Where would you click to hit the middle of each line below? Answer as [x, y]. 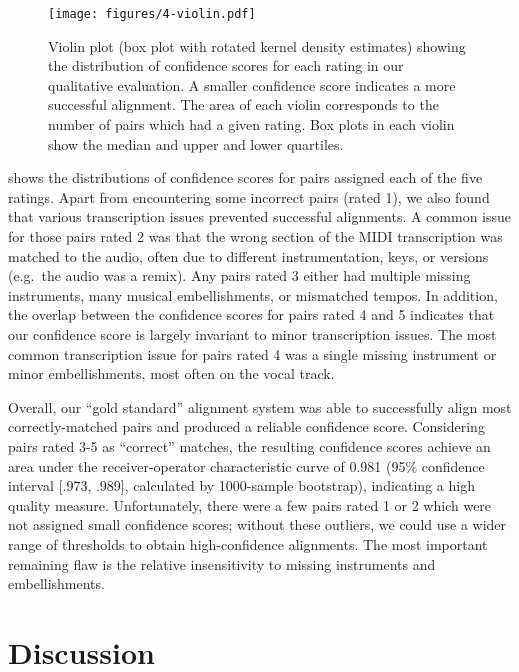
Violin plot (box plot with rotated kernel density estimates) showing [257, 45]
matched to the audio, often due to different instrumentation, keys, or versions [248, 255]
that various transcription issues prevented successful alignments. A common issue [260, 216]
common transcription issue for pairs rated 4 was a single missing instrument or [252, 353]
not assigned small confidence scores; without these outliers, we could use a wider [257, 524]
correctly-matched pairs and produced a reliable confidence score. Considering [246, 426]
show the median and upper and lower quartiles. [196, 143]
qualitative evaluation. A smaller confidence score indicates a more [252, 84]
